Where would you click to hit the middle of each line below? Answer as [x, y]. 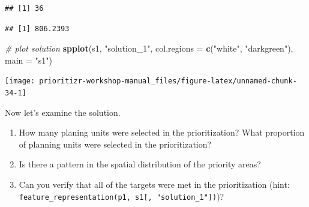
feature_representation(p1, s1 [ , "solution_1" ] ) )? [121, 196]
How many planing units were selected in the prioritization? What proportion [162, 132]
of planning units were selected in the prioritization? [115, 144]
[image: [20, 81]
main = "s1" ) [29, 60]
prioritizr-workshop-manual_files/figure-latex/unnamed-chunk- [168, 81]
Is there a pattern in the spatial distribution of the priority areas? [140, 164]
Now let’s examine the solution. [63, 112]
